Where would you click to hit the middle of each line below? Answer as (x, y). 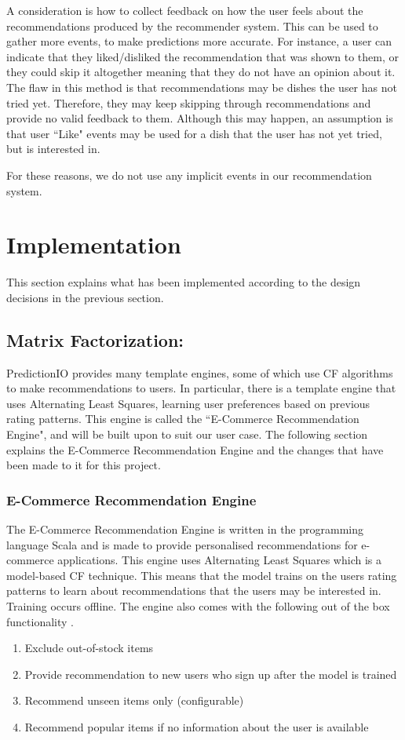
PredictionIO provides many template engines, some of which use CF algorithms (200, 372)
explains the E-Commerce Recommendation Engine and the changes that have (195, 449)
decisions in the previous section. (85, 297)
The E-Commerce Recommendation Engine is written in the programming (185, 529)
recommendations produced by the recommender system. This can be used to (192, 26)
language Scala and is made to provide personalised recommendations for (182, 544)
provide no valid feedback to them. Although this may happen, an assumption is (200, 118)
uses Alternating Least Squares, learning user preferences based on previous (188, 403)
